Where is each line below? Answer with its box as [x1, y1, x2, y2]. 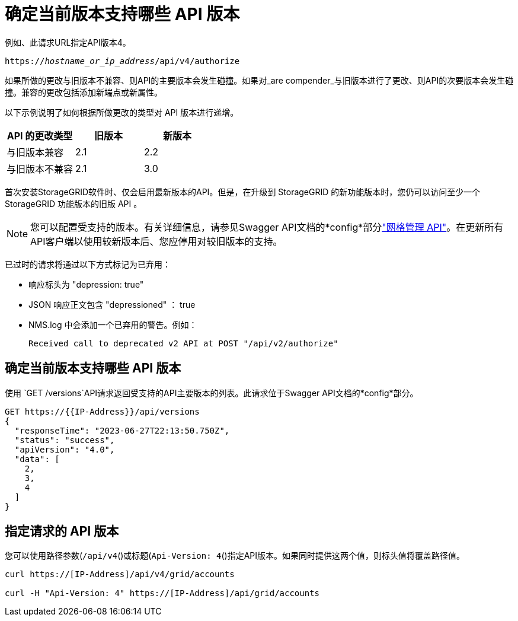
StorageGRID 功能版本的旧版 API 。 [5, 198, 142, 209]
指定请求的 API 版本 [5, 524, 119, 539]
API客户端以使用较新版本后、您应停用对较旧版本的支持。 [30, 235, 283, 247]
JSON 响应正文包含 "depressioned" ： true [28, 299, 196, 310]
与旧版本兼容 [7, 146, 64, 158]
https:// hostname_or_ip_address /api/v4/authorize [5, 56, 240, 66]
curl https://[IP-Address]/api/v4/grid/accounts [5, 569, 235, 579]
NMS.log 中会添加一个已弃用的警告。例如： [28, 319, 197, 330]
